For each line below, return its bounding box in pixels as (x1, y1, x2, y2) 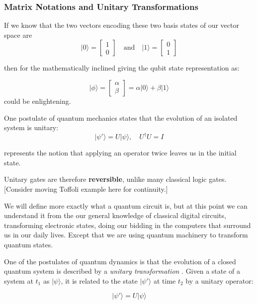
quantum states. (4, 239, 53, 250)
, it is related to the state (61, 275, 138, 286)
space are (4, 29, 32, 40)
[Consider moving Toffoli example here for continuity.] (4, 184, 168, 194)
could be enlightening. (4, 96, 71, 106)
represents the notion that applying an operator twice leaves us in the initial (4, 148, 237, 158)
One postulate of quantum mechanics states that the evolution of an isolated (4, 112, 238, 123)
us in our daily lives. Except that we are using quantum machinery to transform (4, 229, 248, 240)
